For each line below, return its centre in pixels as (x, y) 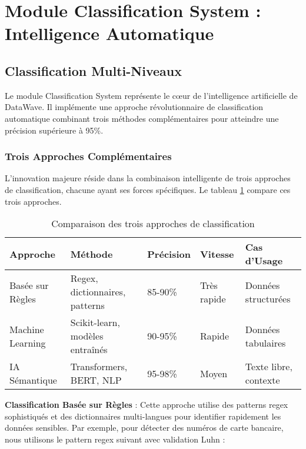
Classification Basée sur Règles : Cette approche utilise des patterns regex (147, 405)
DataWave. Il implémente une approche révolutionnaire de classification (134, 107)
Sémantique (33, 380)
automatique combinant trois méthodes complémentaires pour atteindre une (142, 118)
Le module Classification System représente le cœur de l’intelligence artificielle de (151, 95)
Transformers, (99, 367)
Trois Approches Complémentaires (88, 156)
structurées (268, 298)
